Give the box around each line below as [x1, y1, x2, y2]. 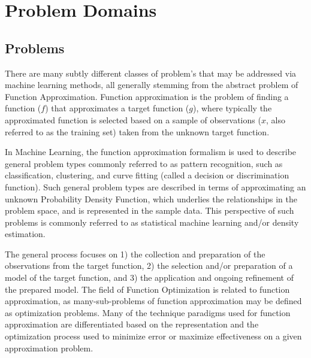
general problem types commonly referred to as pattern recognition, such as [5, 157, 283, 169]
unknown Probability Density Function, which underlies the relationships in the [5, 192, 297, 205]
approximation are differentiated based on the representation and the [5, 318, 259, 330]
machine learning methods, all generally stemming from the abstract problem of [5, 78, 298, 91]
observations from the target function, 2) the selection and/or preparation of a [5, 259, 293, 272]
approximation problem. [5, 341, 93, 354]
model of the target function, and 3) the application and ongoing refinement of [5, 271, 294, 284]
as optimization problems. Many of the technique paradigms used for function [5, 306, 291, 318]
